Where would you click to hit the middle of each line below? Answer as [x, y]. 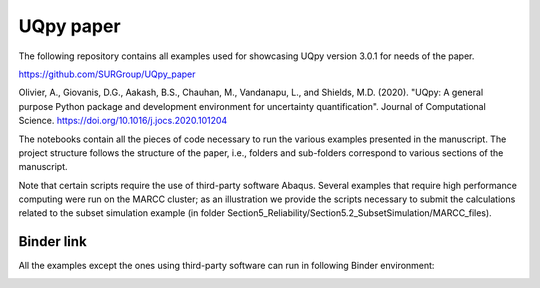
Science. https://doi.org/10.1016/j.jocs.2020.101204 [123, 121]
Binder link [52, 241]
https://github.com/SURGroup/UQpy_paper [107, 74]
